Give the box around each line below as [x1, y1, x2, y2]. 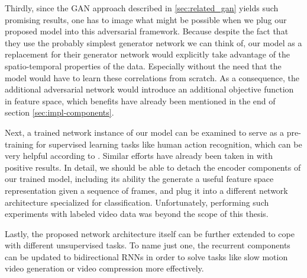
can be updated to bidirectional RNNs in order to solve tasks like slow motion [5, 250, 288, 263]
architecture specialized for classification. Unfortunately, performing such [5, 196, 269, 208]
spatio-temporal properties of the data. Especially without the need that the [5, 59, 282, 72]
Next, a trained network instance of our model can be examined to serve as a [5, 126, 285, 138]
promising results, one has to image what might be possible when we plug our [5, 13, 287, 25]
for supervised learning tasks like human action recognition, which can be [35, 138, 302, 150]
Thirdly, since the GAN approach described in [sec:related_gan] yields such [5, 2, 279, 14]
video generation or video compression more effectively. [5, 262, 204, 274]
